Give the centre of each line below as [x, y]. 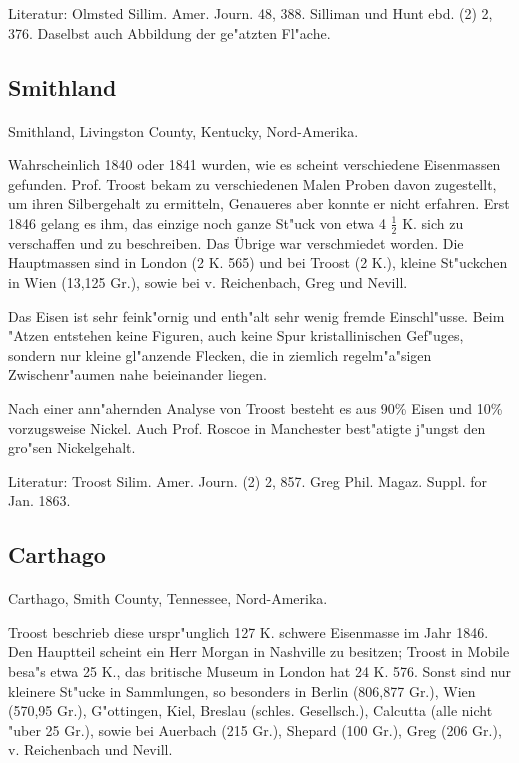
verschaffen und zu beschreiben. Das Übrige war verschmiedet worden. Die [236, 242]
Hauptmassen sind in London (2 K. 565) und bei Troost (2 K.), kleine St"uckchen [258, 262]
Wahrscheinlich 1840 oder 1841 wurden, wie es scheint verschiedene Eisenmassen [254, 164]
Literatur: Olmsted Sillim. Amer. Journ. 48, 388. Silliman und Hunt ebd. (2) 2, [250, 13]
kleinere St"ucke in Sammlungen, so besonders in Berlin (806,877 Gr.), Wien [242, 690]
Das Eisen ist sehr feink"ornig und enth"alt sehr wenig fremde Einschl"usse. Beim [256, 315]
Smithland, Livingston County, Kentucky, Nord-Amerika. [183, 130]
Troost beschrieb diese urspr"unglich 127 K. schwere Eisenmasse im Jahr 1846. [248, 631]
